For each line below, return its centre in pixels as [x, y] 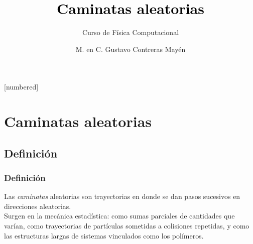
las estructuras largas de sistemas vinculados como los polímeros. [104, 235]
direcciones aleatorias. [38, 206]
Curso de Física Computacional [131, 32]
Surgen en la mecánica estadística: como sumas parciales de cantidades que [119, 216]
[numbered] [21, 87]
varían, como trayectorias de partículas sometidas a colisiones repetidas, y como [127, 226]
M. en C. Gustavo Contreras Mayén [131, 49]
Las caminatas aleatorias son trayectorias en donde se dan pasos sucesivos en [122, 196]
